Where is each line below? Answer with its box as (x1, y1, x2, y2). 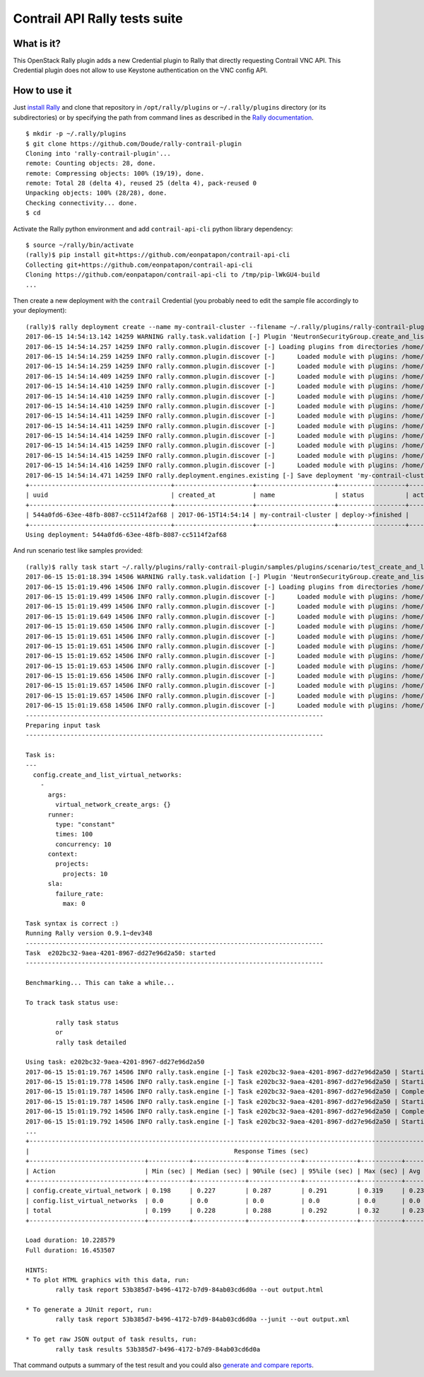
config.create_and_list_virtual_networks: (33, 771, 183, 778)
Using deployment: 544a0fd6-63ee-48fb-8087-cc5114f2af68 (25, 531, 228, 538)
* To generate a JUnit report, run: (25, 1306, 153, 1314)
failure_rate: (55, 889, 105, 898)
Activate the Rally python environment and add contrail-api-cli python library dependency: (13, 224, 293, 233)
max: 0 (62, 899, 86, 908)
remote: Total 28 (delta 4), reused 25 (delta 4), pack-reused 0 (25, 179, 257, 188)
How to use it (13, 85, 72, 97)
